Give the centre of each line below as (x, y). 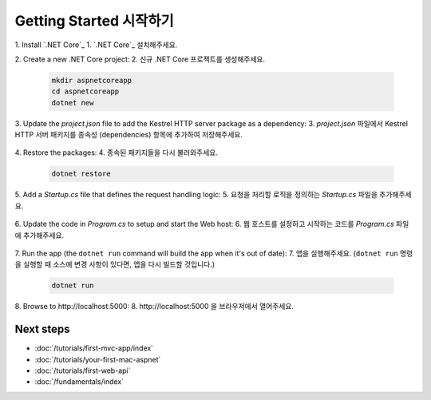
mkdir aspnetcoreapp (91, 80)
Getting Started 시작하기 (95, 21)
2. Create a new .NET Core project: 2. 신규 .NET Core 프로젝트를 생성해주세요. (140, 59)
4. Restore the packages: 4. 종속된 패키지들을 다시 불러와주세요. (117, 152)
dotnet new (73, 103)
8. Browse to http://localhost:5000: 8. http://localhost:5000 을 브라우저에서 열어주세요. (154, 307)
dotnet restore (81, 174)
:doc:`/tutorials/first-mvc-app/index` (94, 348)
